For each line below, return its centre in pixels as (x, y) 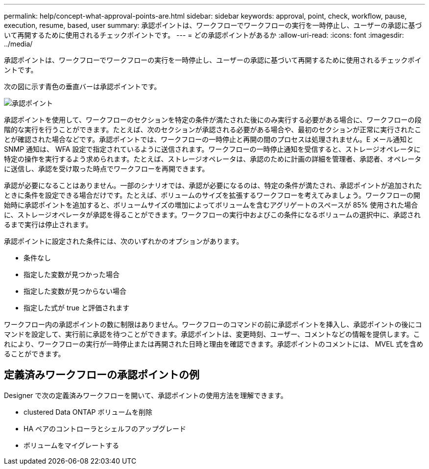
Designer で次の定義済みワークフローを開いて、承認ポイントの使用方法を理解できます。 (146, 395)
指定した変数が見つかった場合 (71, 274)
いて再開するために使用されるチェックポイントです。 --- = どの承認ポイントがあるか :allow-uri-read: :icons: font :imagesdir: (204, 35)
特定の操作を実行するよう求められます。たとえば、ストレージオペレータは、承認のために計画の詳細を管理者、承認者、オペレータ (213, 159)
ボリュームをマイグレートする (71, 445)
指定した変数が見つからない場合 (75, 291)
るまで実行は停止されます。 (48, 224)
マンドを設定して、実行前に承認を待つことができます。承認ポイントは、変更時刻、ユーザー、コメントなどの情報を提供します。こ (212, 334)
